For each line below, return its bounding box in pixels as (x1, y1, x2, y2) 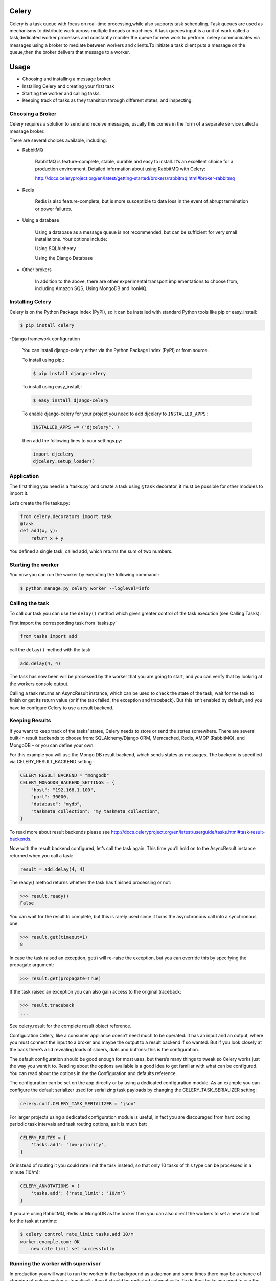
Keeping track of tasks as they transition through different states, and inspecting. (22, 97, 193, 104)
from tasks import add (20, 633, 77, 639)
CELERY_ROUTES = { (20, 1134, 66, 1140)
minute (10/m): (9, 1169, 40, 1175)
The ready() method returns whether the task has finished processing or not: (9, 879, 171, 885)
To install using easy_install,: (22, 383, 82, 389)
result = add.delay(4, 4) (20, 866, 85, 872)
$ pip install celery (20, 323, 75, 328)
